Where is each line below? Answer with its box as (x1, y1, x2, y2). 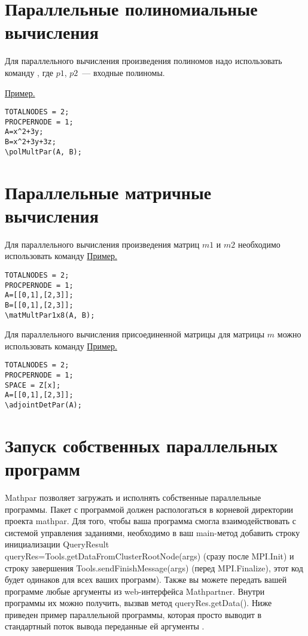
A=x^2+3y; (5, 127, 44, 136)
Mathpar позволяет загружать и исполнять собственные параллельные (5, 491, 261, 503)
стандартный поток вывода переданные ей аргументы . (5, 620, 205, 632)
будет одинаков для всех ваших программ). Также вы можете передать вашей (5, 573, 287, 586)
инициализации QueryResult (5, 538, 109, 550)
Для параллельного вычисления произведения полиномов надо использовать (5, 54, 282, 67)
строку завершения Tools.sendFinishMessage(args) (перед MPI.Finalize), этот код (5, 561, 303, 574)
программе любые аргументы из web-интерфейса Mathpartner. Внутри (5, 585, 265, 597)
